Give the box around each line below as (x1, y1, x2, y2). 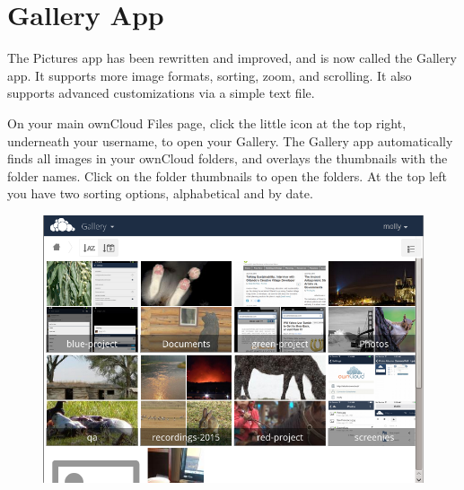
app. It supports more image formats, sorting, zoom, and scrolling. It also (7, 66, 412, 84)
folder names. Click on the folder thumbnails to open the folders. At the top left (7, 166, 447, 185)
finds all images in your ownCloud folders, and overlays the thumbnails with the (7, 149, 448, 168)
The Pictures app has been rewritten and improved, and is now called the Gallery (7, 48, 457, 67)
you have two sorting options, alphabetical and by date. (7, 184, 313, 203)
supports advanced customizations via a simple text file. (7, 83, 315, 102)
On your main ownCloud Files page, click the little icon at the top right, (7, 113, 407, 132)
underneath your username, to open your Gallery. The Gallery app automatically (7, 131, 453, 150)
